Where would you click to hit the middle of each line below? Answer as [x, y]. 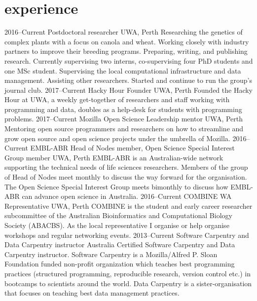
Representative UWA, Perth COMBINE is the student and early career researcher [128, 206]
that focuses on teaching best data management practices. [92, 293]
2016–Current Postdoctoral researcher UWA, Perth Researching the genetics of [124, 32]
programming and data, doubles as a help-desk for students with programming [123, 109]
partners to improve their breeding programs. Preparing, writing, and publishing [126, 51]
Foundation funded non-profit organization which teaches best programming [120, 264]
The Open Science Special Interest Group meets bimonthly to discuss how [116, 186]
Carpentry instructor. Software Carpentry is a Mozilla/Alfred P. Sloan [111, 254]
